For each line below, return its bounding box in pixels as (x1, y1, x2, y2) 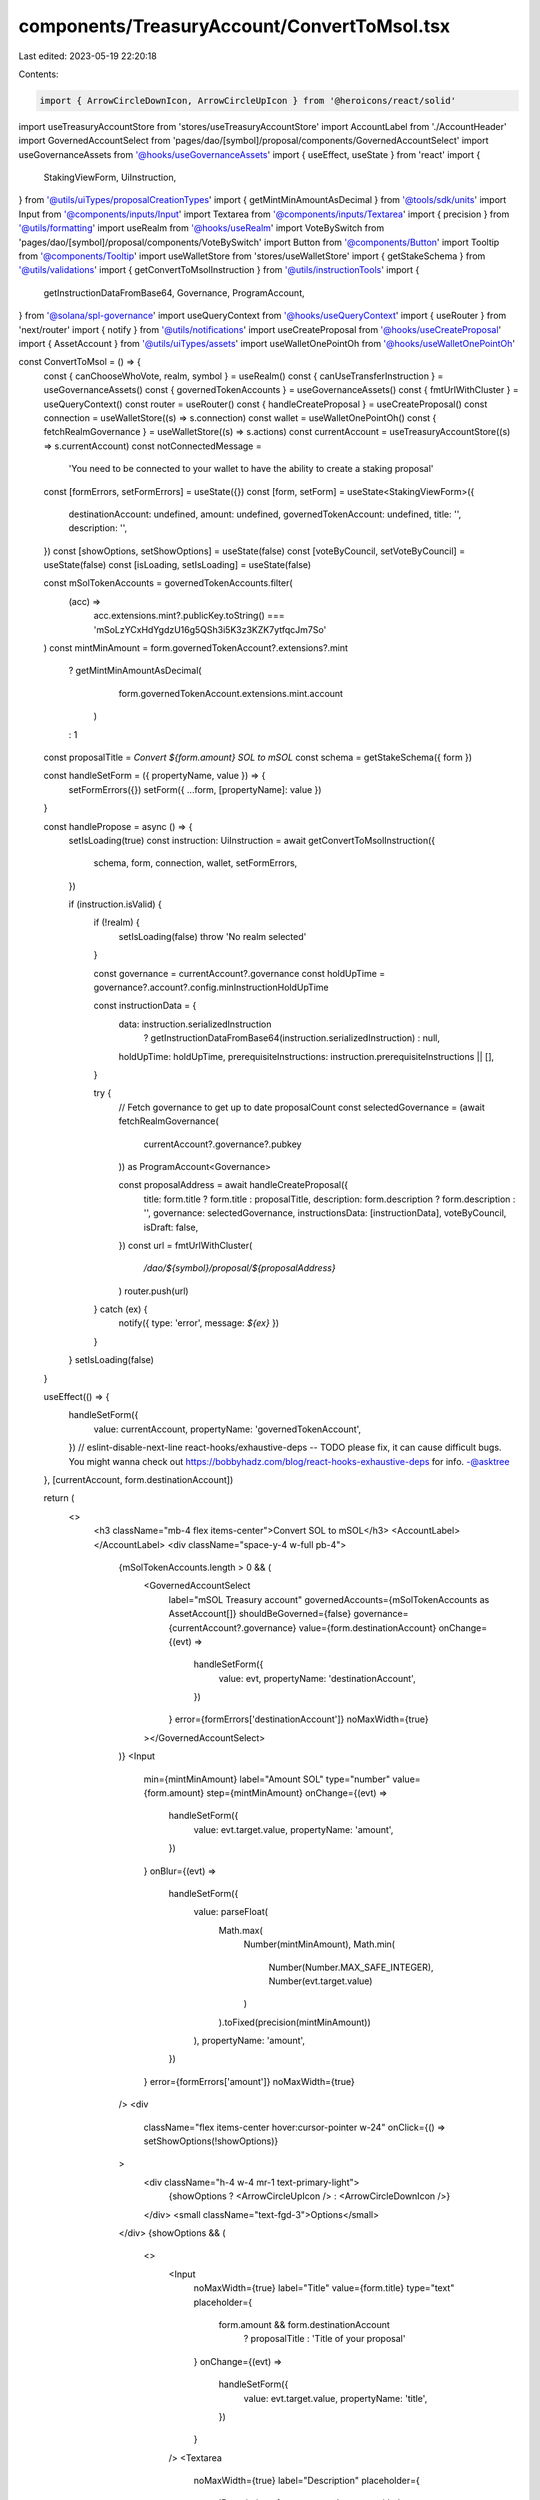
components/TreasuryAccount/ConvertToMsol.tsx (18, 15, 451, 37)
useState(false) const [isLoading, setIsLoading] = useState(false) (43, 559, 312, 571)
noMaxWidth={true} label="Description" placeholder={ (193, 2475, 420, 2487)
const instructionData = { (93, 1000, 197, 1012)
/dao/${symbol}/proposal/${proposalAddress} (143, 1262, 336, 1274)
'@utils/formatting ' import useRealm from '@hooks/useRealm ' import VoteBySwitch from (18, 222, 385, 234)
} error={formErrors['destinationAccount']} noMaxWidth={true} (168, 1713, 429, 1725)
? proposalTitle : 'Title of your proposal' (243, 2333, 406, 2345)
